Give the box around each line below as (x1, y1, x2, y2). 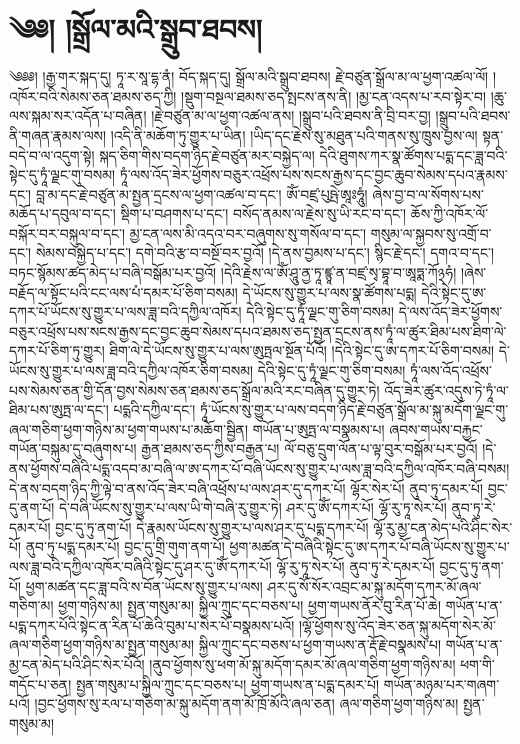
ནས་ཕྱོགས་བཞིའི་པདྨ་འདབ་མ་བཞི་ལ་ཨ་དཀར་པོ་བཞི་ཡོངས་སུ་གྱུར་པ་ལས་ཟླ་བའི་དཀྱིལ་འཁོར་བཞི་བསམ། (9, 458, 510, 478)
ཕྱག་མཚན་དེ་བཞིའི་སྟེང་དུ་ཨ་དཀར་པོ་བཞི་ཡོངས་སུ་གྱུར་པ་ (229, 536, 510, 557)
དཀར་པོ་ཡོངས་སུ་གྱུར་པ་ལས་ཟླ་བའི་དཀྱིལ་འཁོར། (9, 301, 242, 322)
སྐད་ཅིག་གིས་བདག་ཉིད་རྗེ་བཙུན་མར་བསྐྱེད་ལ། (99, 144, 315, 165)
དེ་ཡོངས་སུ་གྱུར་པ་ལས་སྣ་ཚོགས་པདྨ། (242, 281, 417, 302)
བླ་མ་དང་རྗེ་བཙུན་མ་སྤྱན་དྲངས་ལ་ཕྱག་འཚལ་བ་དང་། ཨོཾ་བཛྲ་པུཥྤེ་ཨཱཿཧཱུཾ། (35, 183, 368, 204)
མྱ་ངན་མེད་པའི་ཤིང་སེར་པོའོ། (9, 653, 145, 674)
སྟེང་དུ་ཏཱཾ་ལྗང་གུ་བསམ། (9, 164, 116, 185)
